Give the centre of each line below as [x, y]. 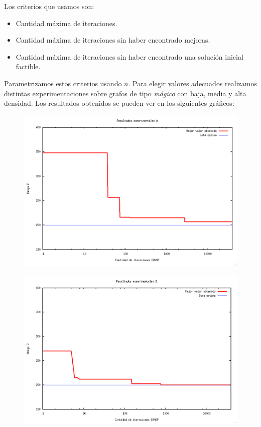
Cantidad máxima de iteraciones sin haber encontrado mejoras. [113, 40]
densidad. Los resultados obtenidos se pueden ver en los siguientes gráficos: [119, 103]
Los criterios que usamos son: [49, 6]
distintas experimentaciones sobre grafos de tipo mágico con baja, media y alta [125, 93]
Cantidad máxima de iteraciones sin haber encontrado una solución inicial [129, 56]
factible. [28, 66]
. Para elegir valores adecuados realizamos [192, 83]
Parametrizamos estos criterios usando [63, 83]
